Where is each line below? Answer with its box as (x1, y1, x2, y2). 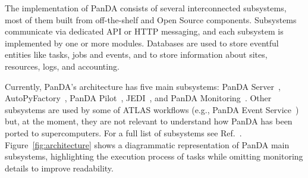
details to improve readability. (5, 161, 114, 174)
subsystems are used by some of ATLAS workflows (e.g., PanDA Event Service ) (5, 103, 299, 115)
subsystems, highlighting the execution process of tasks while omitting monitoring (5, 150, 303, 163)
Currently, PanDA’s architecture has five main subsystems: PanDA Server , (5, 80, 281, 92)
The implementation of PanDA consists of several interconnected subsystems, (5, 2, 287, 14)
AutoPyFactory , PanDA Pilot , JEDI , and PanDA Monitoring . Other (5, 92, 272, 104)
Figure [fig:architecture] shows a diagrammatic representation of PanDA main (5, 138, 290, 151)
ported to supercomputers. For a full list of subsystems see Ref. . (5, 126, 242, 139)
